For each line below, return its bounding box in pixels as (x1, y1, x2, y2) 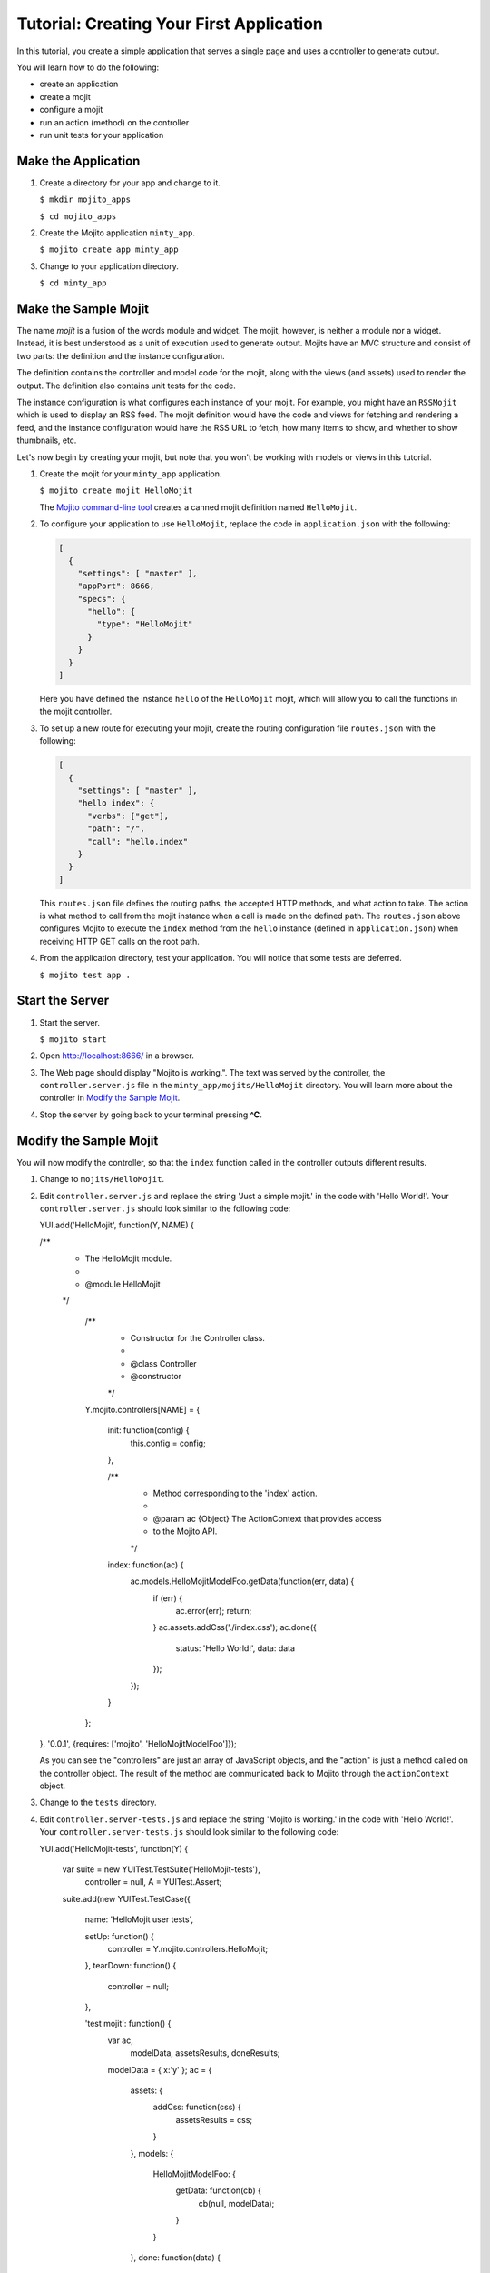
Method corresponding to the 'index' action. (152, 1487, 318, 1498)
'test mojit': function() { (84, 2018, 171, 2029)
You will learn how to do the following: (16, 62, 160, 73)
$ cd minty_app (39, 278, 108, 288)
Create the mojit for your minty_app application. (39, 468, 222, 479)
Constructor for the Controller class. (130, 1333, 265, 1344)
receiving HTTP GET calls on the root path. (39, 936, 200, 946)
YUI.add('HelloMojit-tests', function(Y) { (39, 1843, 189, 1854)
